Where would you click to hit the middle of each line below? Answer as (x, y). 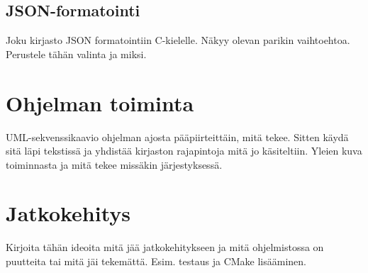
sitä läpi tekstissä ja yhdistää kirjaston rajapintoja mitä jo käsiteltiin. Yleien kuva (184, 151)
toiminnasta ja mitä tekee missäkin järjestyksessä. (114, 164)
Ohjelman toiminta (100, 102)
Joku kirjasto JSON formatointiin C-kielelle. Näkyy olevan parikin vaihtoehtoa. (178, 40)
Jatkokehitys (68, 213)
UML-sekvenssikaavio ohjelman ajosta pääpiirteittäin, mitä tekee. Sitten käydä (177, 136)
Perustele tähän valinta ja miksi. (76, 54)
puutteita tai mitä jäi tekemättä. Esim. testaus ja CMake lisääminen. (156, 261)
